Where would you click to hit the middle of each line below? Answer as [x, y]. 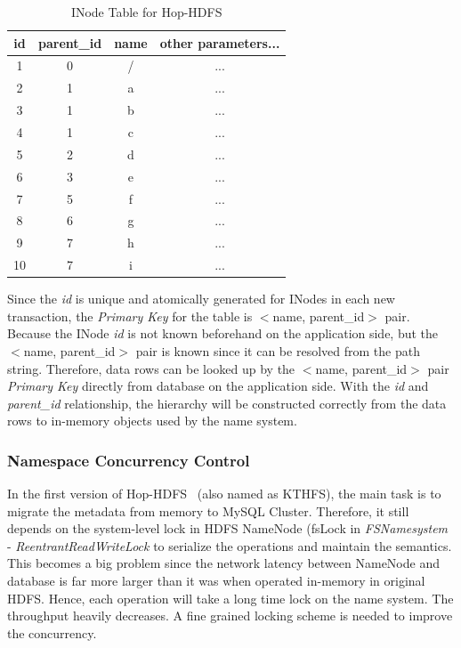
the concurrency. [52, 632]
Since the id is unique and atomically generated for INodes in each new [201, 299]
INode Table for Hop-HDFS [146, 12]
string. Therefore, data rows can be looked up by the [151, 368]
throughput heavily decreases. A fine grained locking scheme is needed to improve [230, 616]
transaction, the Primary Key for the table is [130, 316]
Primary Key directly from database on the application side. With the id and [218, 386]
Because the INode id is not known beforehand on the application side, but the [223, 333]
